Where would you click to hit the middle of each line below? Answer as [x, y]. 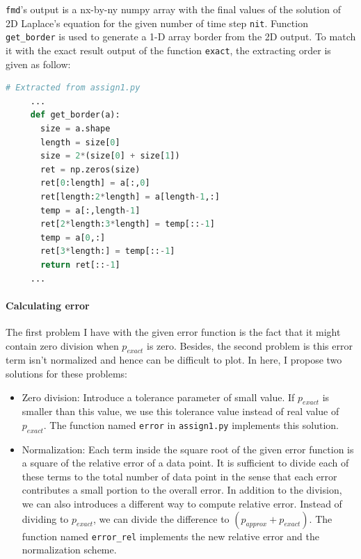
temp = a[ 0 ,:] [73, 237]
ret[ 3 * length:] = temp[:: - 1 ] [108, 251]
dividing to [45, 518]
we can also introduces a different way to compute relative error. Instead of [182, 504]
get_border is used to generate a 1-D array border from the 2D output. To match [181, 37]
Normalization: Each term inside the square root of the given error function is [188, 449]
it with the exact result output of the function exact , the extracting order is [168, 50]
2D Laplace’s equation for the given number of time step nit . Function [157, 23]
